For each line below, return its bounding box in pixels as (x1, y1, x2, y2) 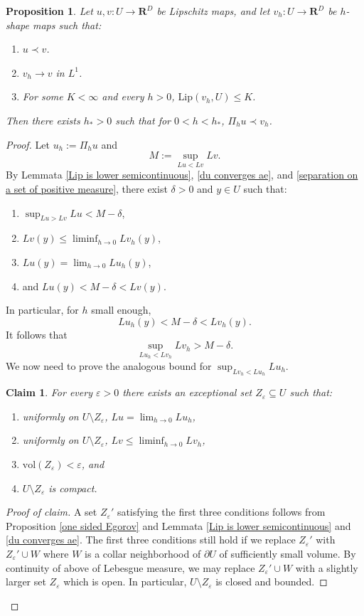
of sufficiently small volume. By (219, 546, 356, 561)
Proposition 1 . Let (6, 4, 93, 18)
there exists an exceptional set (122, 385, 252, 400)
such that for (115, 112, 171, 127)
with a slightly (295, 560, 358, 575)
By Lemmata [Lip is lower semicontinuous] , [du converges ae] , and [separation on (6, 167, 358, 182)
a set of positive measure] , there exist (6, 181, 168, 196)
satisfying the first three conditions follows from (117, 504, 326, 519)
